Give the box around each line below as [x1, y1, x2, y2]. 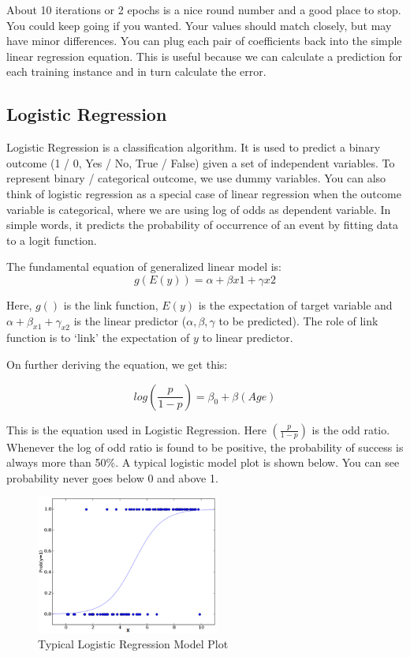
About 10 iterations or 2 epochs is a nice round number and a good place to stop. [6, 2, 401, 17]
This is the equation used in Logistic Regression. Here [6, 421, 266, 437]
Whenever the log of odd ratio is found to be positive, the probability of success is [6, 438, 404, 455]
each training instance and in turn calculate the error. [6, 63, 266, 80]
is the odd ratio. [311, 421, 390, 437]
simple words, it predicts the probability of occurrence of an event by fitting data [6, 216, 399, 233]
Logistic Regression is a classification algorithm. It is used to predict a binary [6, 139, 381, 156]
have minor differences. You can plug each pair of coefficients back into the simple [6, 32, 402, 49]
